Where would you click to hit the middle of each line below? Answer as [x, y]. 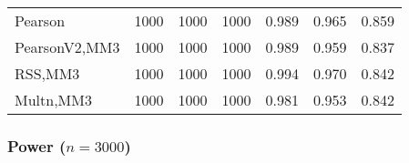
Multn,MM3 [53, 100]
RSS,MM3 [47, 73]
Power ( [37, 145]
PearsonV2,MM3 [67, 47]
